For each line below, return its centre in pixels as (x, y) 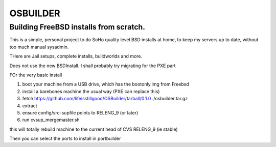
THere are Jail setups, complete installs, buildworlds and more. (76, 56)
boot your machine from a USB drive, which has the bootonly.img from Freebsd (106, 84)
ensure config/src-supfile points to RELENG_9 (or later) (80, 112)
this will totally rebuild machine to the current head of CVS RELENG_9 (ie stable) (94, 129)
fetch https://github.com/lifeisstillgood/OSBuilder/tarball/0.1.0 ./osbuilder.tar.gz (105, 99)
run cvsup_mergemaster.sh (51, 120)
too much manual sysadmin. (39, 47)
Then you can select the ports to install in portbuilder (65, 139)
